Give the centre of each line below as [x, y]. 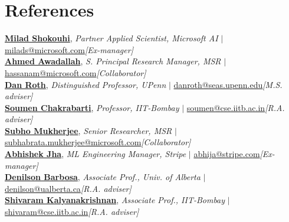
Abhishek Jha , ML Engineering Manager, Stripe [96, 154]
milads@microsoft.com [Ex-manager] [69, 49]
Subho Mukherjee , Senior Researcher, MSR [88, 130]
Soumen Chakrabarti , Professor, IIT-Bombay [92, 107]
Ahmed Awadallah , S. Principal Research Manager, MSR [113, 61]
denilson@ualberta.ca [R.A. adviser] [68, 188]
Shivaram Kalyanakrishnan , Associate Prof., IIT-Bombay [115, 200]
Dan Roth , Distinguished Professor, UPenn [86, 84]
